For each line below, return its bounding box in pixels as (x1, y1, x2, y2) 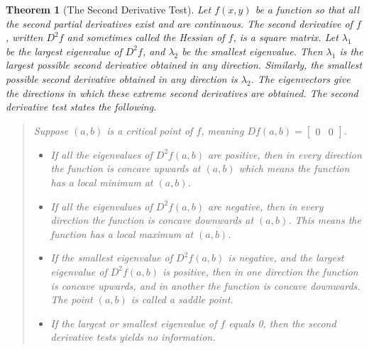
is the (339, 43, 363, 58)
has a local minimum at (50, 174, 153, 189)
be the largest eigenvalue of (6, 43, 122, 58)
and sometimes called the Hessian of (67, 30, 225, 45)
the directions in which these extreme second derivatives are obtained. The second (6, 85, 358, 100)
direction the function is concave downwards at (50, 213, 254, 227)
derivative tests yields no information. (50, 329, 216, 344)
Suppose (33, 123, 69, 137)
